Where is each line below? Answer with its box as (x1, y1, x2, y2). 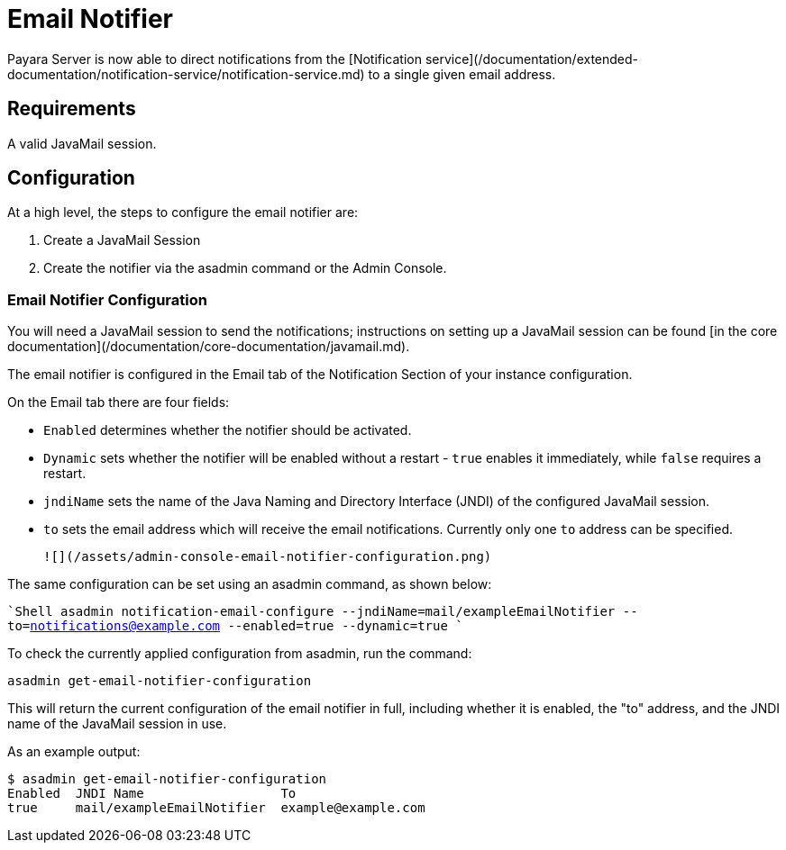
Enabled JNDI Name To (7, 786, 297, 801)
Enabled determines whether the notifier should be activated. (43, 422, 412, 439)
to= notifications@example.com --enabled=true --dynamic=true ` (7, 619, 463, 634)
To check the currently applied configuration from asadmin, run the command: (7, 646, 472, 662)
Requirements (7, 97, 136, 121)
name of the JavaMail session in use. (7, 716, 227, 732)
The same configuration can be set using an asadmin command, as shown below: (7, 576, 492, 592)
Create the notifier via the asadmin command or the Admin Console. (43, 260, 447, 276)
